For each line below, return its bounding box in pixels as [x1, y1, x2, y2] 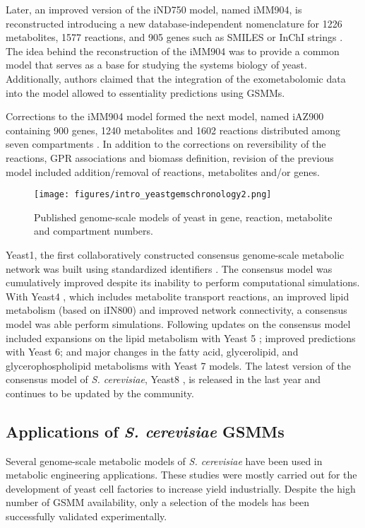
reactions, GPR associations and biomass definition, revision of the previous [6, 150, 334, 165]
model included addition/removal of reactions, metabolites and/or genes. [6, 164, 320, 179]
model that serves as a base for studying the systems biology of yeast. [6, 57, 307, 72]
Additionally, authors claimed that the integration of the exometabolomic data [6, 71, 346, 86]
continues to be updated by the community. [6, 385, 194, 400]
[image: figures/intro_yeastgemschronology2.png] [34, 189, 272, 200]
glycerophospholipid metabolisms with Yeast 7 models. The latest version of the [6, 358, 352, 372]
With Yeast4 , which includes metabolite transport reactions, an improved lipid [6, 288, 349, 303]
